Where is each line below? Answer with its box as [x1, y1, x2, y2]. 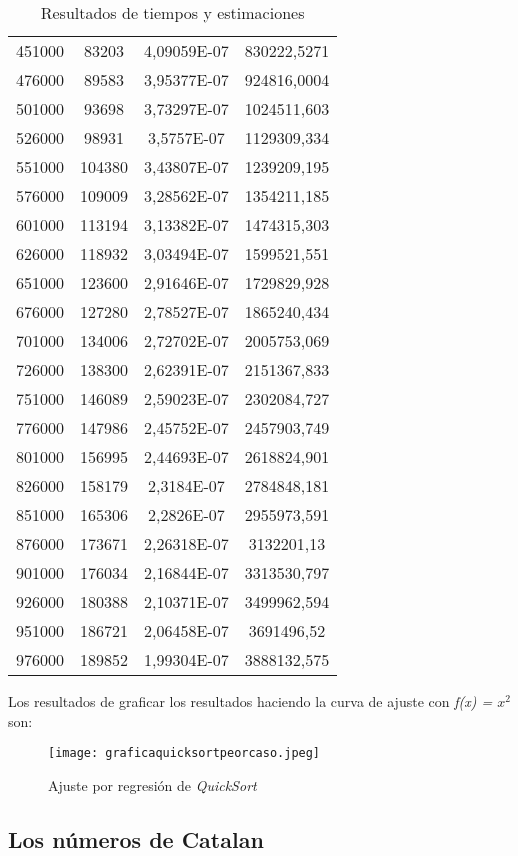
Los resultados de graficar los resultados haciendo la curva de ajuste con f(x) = [8, 691, 493, 711]
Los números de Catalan [8, 823, 264, 854]
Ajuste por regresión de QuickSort [48, 774, 257, 795]
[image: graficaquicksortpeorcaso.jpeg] [48, 746, 321, 761]
